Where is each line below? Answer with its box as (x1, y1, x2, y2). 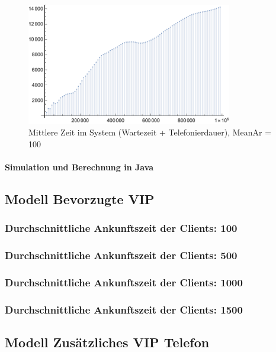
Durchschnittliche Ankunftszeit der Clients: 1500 (5, 302, 243, 317)
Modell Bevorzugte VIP (5, 190, 155, 208)
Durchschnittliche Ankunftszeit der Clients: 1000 (5, 275, 243, 290)
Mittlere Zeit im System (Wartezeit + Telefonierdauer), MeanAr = (28, 126, 272, 138)
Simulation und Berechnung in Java (5, 161, 154, 173)
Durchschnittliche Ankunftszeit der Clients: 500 (5, 248, 238, 263)
